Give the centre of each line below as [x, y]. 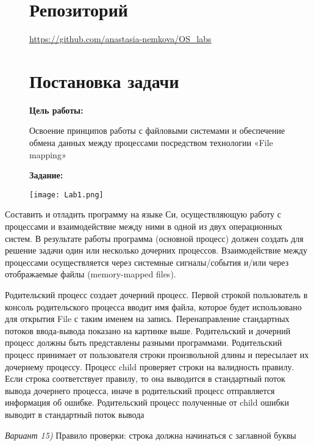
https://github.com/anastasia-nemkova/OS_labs [120, 39]
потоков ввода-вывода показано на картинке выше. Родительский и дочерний [148, 330]
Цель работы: [56, 110]
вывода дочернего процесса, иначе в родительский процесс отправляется [140, 390]
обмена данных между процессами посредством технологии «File [151, 143]
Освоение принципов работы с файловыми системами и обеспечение [157, 130]
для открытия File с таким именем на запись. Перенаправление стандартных [147, 319]
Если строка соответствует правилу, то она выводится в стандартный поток [145, 378]
